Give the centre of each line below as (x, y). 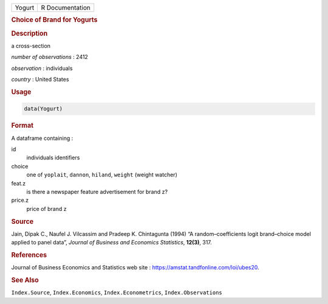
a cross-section (31, 46)
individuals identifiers (53, 157)
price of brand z (46, 209)
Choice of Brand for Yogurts (54, 20)
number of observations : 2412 (50, 57)
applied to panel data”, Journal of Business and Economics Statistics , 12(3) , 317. (111, 243)
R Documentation (66, 8)
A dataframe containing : (42, 138)
